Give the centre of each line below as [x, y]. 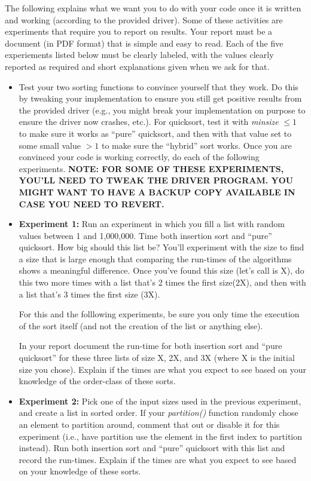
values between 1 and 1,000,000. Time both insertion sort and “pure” [145, 235]
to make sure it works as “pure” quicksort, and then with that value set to [155, 133]
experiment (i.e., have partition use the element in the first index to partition [161, 436]
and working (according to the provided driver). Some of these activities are [144, 19]
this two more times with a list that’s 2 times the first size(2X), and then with [162, 282]
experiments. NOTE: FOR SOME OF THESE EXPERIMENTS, [151, 168]
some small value [50, 145]
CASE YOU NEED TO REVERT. [92, 203]
